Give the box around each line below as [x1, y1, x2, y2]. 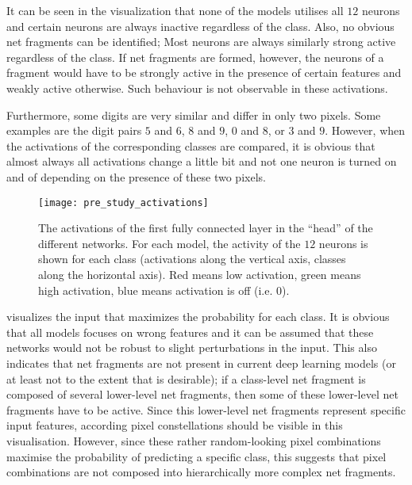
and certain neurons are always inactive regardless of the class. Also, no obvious [6, 17, 395, 34]
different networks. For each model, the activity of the [38, 235, 301, 251]
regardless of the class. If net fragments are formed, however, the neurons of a [6, 48, 384, 65]
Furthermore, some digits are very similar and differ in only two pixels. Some [6, 106, 381, 123]
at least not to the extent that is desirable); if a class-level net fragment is [6, 370, 366, 387]
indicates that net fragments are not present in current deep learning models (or [6, 354, 396, 371]
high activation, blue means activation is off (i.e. [38, 281, 273, 298]
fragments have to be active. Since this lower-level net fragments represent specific [6, 401, 406, 418]
